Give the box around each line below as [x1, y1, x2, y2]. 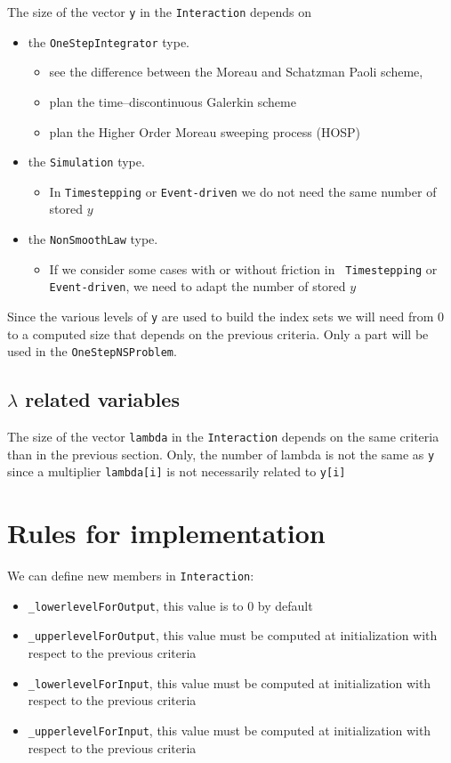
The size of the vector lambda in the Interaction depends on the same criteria [7, 427, 439, 446]
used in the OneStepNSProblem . [7, 342, 177, 361]
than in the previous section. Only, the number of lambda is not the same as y [7, 444, 435, 463]
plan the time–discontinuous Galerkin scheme [49, 92, 296, 110]
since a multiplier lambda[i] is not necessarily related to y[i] [7, 462, 346, 481]
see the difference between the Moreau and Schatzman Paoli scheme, [49, 62, 423, 81]
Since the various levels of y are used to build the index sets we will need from [7, 306, 434, 325]
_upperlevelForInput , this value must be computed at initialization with [28, 720, 431, 739]
